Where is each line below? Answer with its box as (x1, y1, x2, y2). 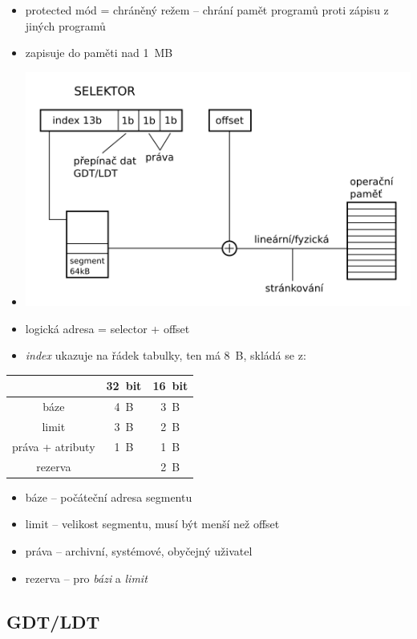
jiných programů (25, 17, 106, 34)
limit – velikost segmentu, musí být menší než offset (25, 515, 280, 532)
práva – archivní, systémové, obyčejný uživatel (25, 543, 253, 559)
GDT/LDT (6, 608, 100, 633)
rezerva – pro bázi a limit (25, 569, 148, 586)
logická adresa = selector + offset (25, 319, 190, 336)
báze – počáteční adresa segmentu (25, 488, 192, 505)
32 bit (106, 377, 142, 394)
